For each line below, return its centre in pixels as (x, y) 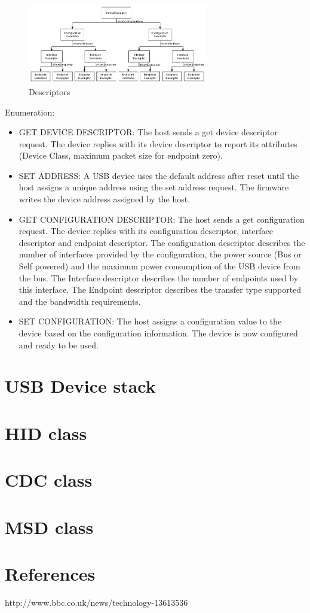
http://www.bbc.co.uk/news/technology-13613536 (96, 602)
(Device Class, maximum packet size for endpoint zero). (121, 155)
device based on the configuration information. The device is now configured (158, 333)
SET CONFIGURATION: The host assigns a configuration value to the (150, 321)
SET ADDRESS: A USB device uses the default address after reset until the (159, 175)
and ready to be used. (59, 345)
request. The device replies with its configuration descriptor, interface (146, 231)
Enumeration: (30, 112)
